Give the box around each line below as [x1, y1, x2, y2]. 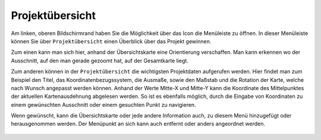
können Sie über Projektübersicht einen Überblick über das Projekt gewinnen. [11, 37, 212, 44]
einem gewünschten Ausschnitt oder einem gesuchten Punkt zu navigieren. [11, 101, 196, 108]
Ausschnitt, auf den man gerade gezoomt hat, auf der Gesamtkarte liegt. [11, 57, 188, 64]
